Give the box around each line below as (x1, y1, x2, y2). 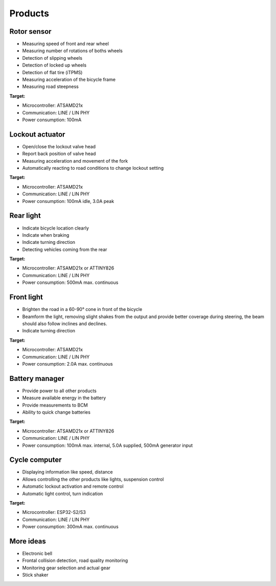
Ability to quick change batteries (22, 409, 90, 415)
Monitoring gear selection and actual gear (22, 565, 111, 571)
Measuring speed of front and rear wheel (22, 41, 109, 47)
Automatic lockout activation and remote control (22, 483, 124, 489)
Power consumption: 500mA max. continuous (22, 279, 119, 286)
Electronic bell (22, 550, 53, 557)
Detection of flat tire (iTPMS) (22, 69, 83, 75)
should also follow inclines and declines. (22, 320, 107, 327)
